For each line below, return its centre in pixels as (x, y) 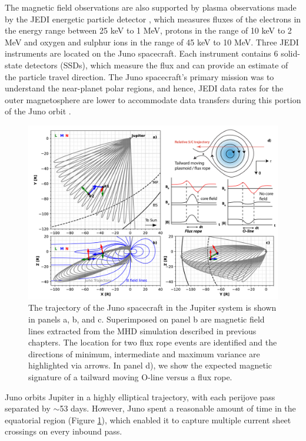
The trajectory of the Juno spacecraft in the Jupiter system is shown (152, 307)
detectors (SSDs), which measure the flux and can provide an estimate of (157, 65)
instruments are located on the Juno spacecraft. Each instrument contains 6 (142, 53)
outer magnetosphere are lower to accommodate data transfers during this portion (153, 99)
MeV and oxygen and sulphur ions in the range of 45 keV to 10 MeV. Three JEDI (152, 42)
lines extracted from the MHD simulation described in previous (142, 330)
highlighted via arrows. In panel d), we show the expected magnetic (150, 365)
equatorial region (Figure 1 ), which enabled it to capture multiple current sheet (148, 419)
